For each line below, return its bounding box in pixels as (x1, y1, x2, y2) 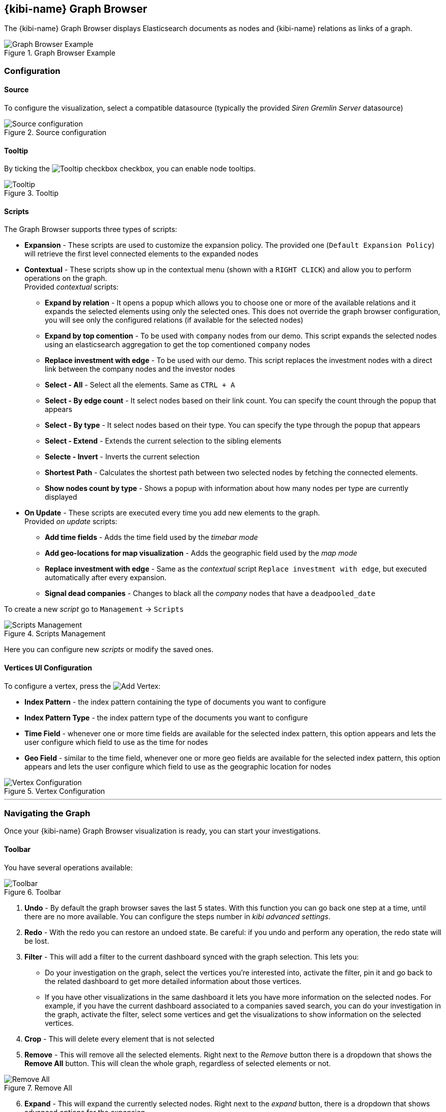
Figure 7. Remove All (4, 1083, 72, 1092)
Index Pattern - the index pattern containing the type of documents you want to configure (24, 697, 326, 706)
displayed (45, 493, 77, 502)
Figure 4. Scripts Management (4, 629, 105, 638)
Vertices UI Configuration (4, 663, 92, 673)
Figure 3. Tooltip (4, 189, 59, 198)
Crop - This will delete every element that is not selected (24, 1034, 215, 1043)
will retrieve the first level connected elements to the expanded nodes (24, 249, 259, 258)
